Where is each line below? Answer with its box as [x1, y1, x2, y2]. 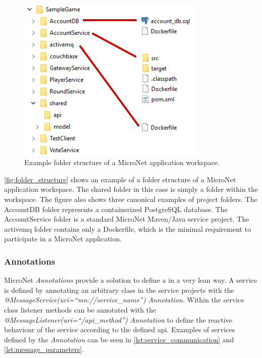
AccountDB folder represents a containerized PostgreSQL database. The [4, 203, 228, 214]
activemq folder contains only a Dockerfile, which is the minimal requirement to [4, 223, 251, 234]
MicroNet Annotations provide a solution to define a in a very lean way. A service [4, 275, 257, 285]
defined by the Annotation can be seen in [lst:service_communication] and [4, 334, 234, 344]
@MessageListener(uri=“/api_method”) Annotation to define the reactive [4, 314, 233, 325]
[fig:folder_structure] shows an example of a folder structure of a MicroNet [4, 174, 236, 184]
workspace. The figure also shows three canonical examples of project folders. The [4, 193, 257, 204]
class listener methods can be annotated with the [4, 304, 156, 315]
